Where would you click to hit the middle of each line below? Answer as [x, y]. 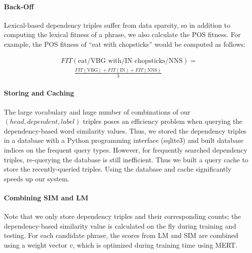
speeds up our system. [37, 178]
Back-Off [19, 6]
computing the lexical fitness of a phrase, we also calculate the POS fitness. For [122, 34]
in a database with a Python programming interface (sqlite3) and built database [124, 140]
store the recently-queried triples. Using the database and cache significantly [118, 169]
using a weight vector [36, 244]
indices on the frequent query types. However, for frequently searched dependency [126, 149]
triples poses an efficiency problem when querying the [163, 121]
